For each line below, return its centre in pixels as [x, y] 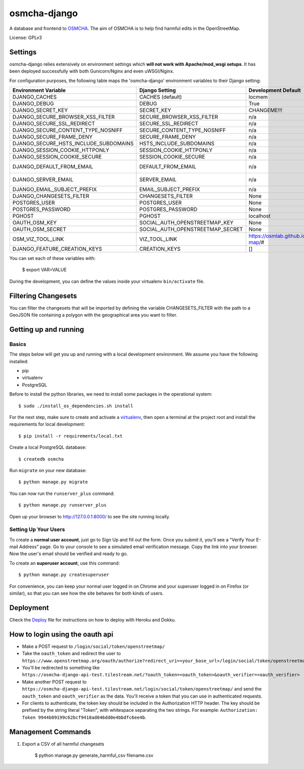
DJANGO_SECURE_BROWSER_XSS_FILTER [64, 117]
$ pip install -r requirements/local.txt [70, 436]
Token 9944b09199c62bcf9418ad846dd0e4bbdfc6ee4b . [84, 717]
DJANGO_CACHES [34, 97]
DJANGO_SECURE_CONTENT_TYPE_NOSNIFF [67, 130]
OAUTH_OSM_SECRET [39, 229]
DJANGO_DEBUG [33, 104]
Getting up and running [47, 329]
